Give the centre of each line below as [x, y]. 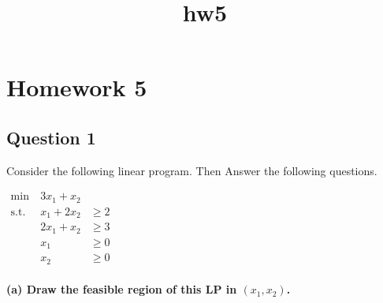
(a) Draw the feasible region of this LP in [122, 289]
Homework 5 [77, 87]
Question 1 [51, 137]
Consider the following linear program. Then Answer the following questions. [192, 170]
